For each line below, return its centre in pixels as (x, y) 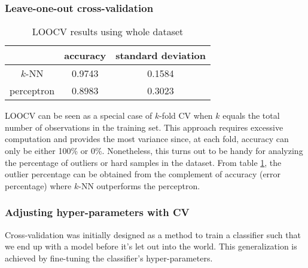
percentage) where (38, 185)
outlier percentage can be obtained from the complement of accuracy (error (143, 174)
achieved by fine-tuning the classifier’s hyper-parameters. (109, 258)
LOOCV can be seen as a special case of (79, 115)
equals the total (251, 115)
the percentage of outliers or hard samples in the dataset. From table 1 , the (143, 162)
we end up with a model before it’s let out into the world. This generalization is (151, 246)
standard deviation (161, 56)
